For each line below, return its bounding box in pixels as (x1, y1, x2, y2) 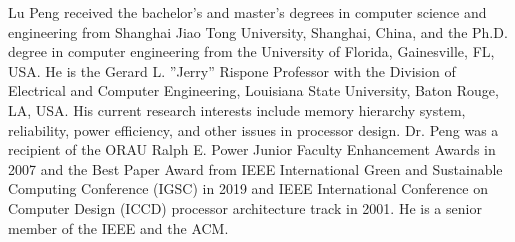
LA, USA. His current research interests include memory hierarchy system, (8, 99, 466, 120)
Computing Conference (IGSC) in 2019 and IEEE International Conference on (8, 178, 488, 199)
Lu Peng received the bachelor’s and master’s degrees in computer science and (8, 2, 487, 22)
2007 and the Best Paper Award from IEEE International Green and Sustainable (8, 158, 503, 179)
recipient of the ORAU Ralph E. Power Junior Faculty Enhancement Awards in (8, 139, 496, 160)
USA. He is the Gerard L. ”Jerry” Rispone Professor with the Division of (8, 60, 456, 81)
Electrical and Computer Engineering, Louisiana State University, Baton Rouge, (8, 80, 499, 101)
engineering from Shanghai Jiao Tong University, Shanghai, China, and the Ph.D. (8, 21, 508, 42)
